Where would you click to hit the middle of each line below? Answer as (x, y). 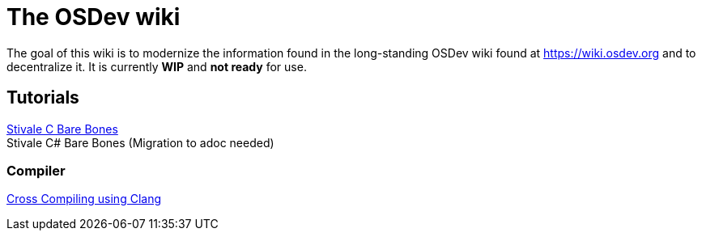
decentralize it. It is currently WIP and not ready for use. (157, 66)
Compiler (36, 170)
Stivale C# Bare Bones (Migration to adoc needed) (140, 142)
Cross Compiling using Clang (84, 199)
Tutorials (43, 98)
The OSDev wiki (94, 17)
